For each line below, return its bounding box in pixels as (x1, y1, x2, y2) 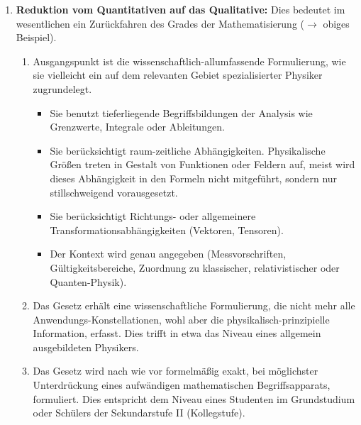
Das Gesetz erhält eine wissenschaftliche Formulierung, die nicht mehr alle (33, 298, 355, 313)
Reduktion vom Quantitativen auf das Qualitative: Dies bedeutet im (16, 2, 345, 16)
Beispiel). (16, 30, 57, 45)
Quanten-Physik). (50, 274, 127, 289)
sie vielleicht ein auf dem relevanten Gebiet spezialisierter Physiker (33, 67, 323, 82)
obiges (323, 16, 350, 31)
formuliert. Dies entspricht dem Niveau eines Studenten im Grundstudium (33, 391, 355, 406)
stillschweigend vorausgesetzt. (50, 184, 178, 199)
